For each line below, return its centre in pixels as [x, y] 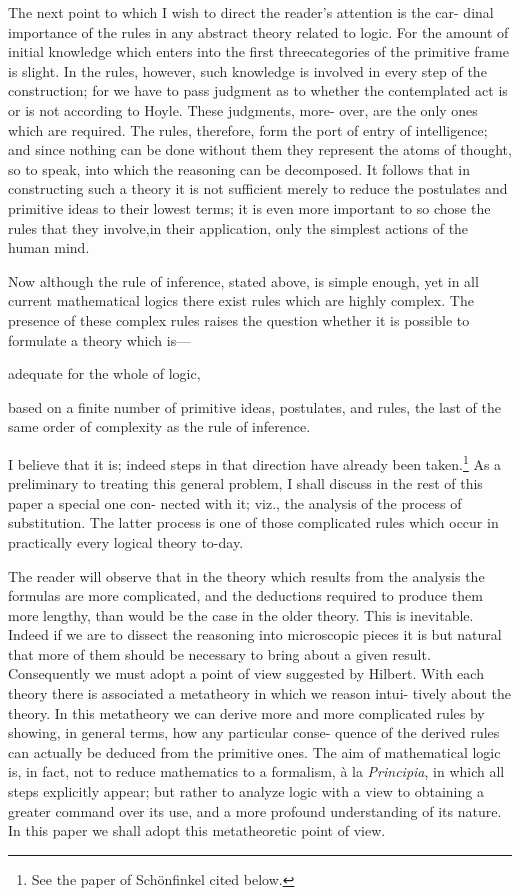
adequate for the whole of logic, [104, 373]
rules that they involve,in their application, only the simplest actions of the [238, 227]
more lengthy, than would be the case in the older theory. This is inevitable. [241, 614]
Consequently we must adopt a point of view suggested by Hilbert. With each [246, 673]
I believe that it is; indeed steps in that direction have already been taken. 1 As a [255, 462]
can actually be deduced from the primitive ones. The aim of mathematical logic [254, 751]
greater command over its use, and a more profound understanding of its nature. [255, 810]
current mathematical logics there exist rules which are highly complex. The [241, 300]
